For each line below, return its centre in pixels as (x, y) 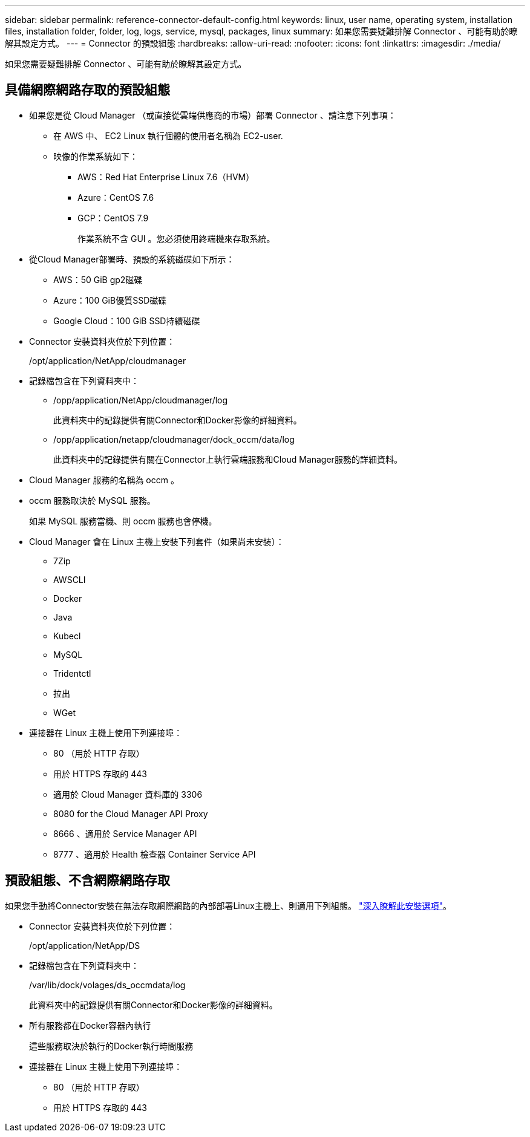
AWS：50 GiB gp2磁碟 (98, 279)
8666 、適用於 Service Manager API (125, 833)
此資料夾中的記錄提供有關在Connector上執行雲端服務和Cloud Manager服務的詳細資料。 (228, 459)
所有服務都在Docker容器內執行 (90, 1025)
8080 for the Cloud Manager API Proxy (131, 813)
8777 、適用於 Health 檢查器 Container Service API (155, 854)
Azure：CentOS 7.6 (116, 197)
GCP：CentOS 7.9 (113, 218)
